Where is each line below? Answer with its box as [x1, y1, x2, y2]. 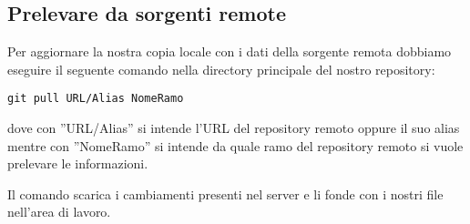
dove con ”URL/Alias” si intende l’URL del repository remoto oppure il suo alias [7, 118, 460, 137]
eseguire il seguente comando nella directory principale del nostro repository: [7, 59, 435, 78]
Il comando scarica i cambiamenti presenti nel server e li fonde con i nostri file [7, 184, 444, 203]
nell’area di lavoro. [7, 202, 111, 221]
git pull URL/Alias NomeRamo [7, 92, 184, 106]
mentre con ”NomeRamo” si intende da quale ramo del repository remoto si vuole [7, 136, 464, 155]
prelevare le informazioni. [7, 154, 148, 173]
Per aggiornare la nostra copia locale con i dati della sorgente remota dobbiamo [7, 42, 452, 61]
